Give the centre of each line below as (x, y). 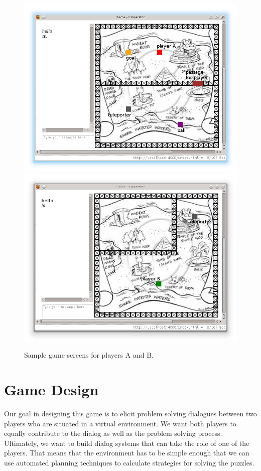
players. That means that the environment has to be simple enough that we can (127, 453)
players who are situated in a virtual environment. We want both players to (120, 423)
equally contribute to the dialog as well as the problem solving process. (113, 433)
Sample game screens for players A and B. (89, 355)
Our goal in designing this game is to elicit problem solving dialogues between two (130, 413)
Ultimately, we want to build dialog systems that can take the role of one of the (127, 443)
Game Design (51, 389)
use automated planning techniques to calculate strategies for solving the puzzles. (129, 462)
